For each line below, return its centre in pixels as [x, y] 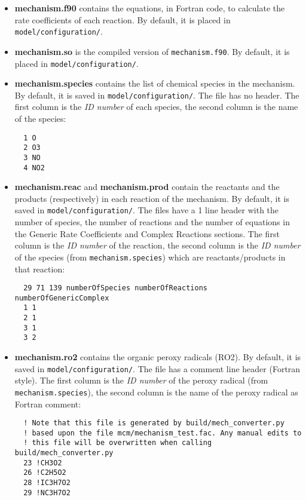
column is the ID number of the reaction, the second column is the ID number [157, 245]
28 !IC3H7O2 [47, 483]
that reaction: [40, 269]
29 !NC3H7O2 [47, 493]
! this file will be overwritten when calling [118, 443]
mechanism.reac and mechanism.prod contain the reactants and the [147, 187]
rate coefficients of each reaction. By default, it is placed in [123, 19]
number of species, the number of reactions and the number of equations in [152, 222]
